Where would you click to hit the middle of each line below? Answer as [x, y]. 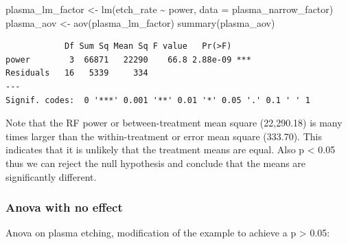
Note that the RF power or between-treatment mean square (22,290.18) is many [174, 123]
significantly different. [51, 176]
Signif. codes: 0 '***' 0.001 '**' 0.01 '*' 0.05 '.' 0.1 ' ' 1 [158, 100]
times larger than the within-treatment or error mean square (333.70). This [164, 136]
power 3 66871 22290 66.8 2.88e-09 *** [128, 59]
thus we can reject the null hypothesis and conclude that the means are [156, 163]
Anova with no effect [64, 207]
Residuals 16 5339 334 [77, 73]
